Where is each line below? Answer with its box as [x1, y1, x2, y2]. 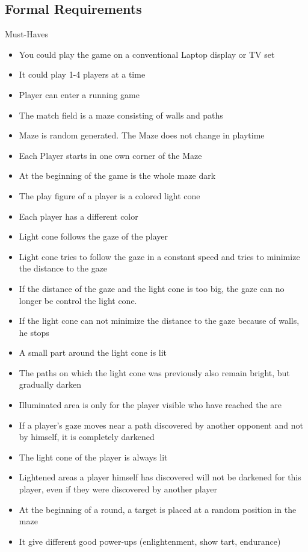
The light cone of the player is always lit [19, 450, 168, 463]
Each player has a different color [19, 209, 138, 222]
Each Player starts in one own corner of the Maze [19, 149, 202, 161]
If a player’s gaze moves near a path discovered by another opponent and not [19, 418, 303, 431]
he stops [19, 326, 49, 338]
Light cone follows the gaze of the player [19, 230, 168, 243]
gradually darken [19, 378, 81, 391]
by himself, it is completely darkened [19, 430, 155, 443]
